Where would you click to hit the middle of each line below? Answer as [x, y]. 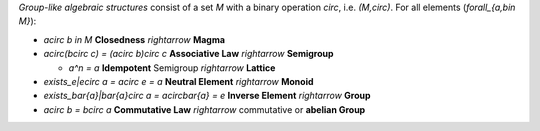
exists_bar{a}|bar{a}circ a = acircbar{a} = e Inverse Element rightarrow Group [207, 96]
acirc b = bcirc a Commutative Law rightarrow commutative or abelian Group [204, 109]
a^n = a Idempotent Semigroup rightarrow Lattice [172, 67]
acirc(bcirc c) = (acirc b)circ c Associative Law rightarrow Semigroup [188, 54]
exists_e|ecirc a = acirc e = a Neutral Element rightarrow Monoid [178, 81]
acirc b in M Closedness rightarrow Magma [134, 39]
